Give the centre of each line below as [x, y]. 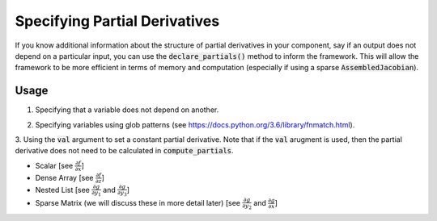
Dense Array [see [64, 177]
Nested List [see [63, 190]
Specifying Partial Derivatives [117, 21]
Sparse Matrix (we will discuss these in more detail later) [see [138, 202]
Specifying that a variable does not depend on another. [127, 110]
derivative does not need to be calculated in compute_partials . [124, 151]
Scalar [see [54, 165]
